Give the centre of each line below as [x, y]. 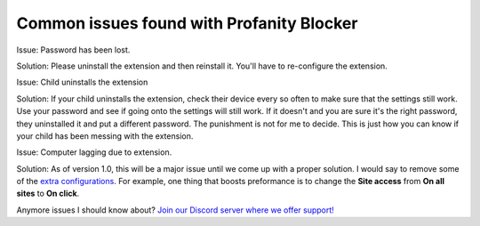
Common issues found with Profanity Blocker [187, 23]
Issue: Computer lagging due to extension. [94, 152]
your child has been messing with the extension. [105, 136]
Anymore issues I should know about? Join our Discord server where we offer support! [176, 210]
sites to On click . [48, 194]
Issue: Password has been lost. [73, 50]
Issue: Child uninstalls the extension [82, 82]
